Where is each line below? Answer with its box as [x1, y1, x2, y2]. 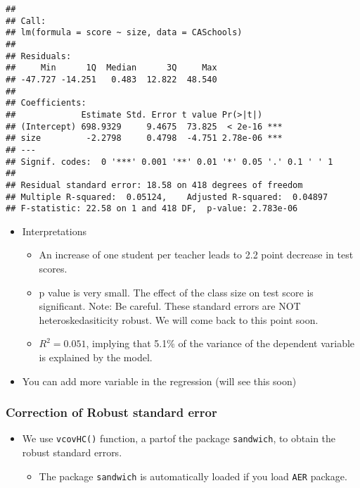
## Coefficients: [6, 98, 86, 108]
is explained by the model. [39, 349, 153, 364]
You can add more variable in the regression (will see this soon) [22, 373, 297, 388]
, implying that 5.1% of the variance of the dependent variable [86, 336, 355, 351]
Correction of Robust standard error [6, 403, 217, 421]
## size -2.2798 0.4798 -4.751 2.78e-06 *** [6, 133, 283, 144]
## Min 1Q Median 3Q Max [6, 63, 217, 73]
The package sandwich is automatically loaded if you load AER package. [39, 468, 347, 483]
